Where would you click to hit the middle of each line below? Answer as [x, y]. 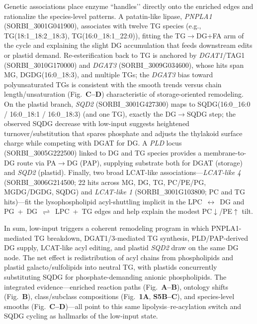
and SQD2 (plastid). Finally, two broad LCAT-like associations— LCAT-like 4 [123, 172]
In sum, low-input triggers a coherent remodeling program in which [107, 228]
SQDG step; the [211, 113]
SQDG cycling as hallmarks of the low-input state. [81, 316]
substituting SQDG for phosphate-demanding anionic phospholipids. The [115, 277]
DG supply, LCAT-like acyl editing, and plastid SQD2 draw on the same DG [121, 247]
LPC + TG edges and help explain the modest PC [134, 211]
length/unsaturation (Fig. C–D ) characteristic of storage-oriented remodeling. [124, 94]
